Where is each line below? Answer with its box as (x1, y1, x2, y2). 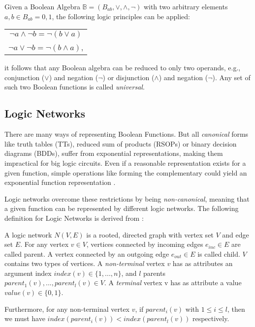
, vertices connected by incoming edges (86, 239, 203, 249)
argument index (4, 268, 52, 278)
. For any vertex (20, 239, 69, 249)
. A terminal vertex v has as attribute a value (104, 277, 242, 288)
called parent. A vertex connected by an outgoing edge (4, 248, 169, 259)
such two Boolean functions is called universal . (4, 82, 145, 92)
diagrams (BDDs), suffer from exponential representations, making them (4, 148, 223, 158)
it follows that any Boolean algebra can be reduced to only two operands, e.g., (4, 62, 241, 73)
